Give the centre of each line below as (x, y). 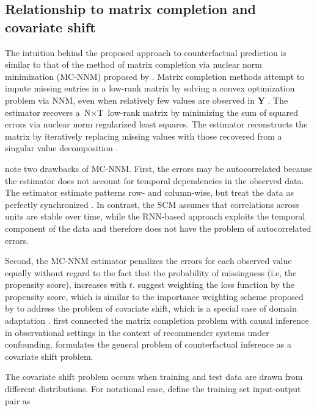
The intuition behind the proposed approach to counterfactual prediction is (146, 52)
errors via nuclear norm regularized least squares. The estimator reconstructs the (156, 124)
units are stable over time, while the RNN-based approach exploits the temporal (155, 216)
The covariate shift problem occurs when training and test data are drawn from (154, 377)
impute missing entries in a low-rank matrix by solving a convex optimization (150, 88)
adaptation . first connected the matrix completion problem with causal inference (157, 320)
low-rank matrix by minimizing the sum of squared (203, 112)
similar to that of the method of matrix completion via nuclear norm (134, 64)
